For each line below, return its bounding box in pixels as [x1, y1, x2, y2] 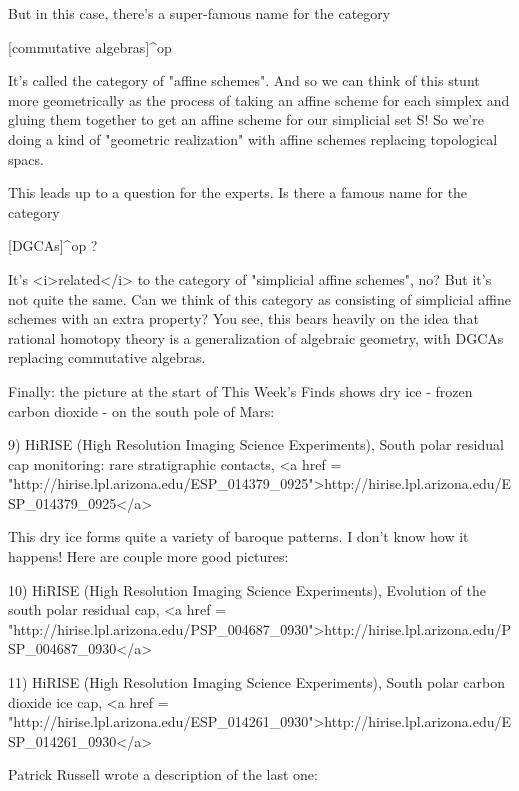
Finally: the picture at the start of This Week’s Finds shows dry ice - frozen [8, 380, 473, 401]
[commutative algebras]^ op [8, 36, 172, 57]
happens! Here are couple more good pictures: [8, 546, 289, 567]
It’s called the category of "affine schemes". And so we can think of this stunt [8, 70, 480, 91]
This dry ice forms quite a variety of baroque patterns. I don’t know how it [8, 526, 469, 547]
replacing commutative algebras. [8, 347, 206, 368]
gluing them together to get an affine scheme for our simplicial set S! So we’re [8, 109, 484, 130]
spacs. [8, 148, 44, 169]
